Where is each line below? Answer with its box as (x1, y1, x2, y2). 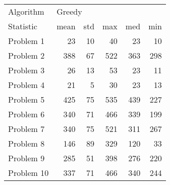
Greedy (56, 6, 82, 17)
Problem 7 (8, 123, 45, 134)
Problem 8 (8, 137, 45, 149)
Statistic (8, 20, 37, 32)
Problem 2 (8, 50, 45, 61)
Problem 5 (8, 94, 45, 105)
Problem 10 (8, 167, 49, 178)
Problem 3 (8, 64, 45, 76)
